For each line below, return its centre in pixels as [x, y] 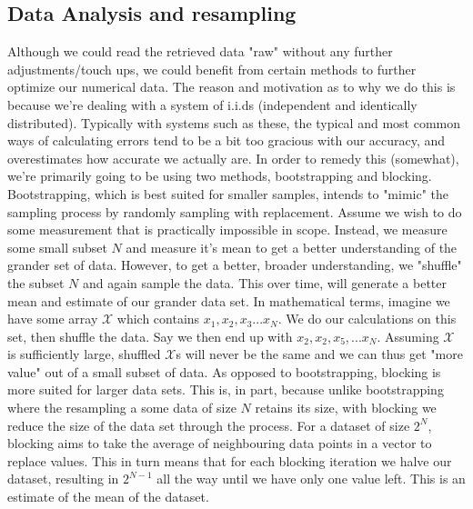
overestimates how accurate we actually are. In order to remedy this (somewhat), [233, 158]
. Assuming [408, 336]
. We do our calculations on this [367, 319]
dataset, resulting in [63, 479]
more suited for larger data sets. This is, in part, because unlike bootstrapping [226, 389]
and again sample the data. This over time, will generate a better [264, 282]
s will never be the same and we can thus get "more [319, 354]
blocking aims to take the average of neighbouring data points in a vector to [220, 443]
